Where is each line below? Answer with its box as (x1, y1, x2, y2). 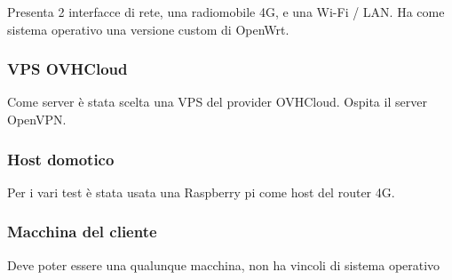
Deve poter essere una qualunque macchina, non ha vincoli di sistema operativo (7, 255, 440, 274)
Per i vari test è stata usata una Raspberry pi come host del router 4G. (7, 182, 395, 201)
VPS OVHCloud (7, 58, 128, 80)
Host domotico (7, 148, 115, 170)
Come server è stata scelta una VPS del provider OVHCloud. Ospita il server (7, 92, 427, 111)
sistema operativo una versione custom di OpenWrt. (7, 20, 289, 38)
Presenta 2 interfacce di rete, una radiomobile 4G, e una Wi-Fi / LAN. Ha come (7, 3, 445, 20)
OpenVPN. (7, 110, 67, 128)
